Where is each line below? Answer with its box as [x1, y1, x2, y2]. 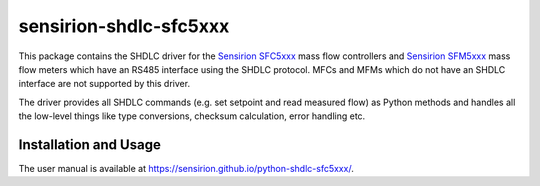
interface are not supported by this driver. [18, 78, 190, 90]
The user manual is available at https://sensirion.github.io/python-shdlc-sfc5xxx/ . [18, 163, 354, 175]
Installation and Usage [18, 136, 162, 153]
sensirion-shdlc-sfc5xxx [18, 15, 230, 37]
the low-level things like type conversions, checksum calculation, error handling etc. [18, 110, 366, 122]
